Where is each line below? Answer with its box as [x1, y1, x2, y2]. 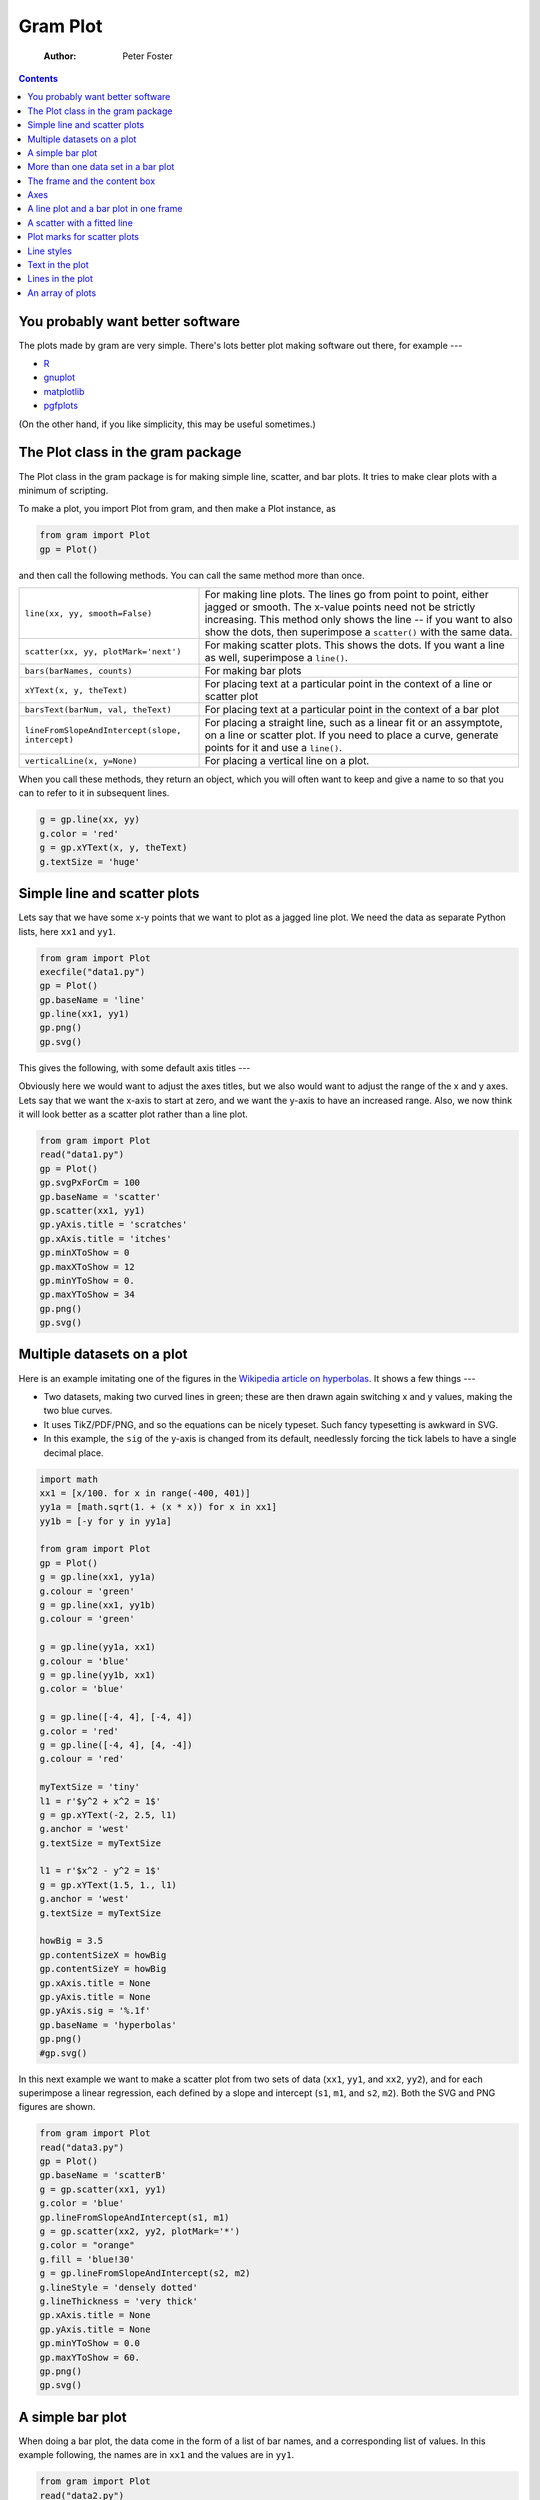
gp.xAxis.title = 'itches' [39, 1233, 172, 1244]
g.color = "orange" [39, 2240, 135, 2251]
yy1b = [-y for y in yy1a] [39, 1515, 172, 1527]
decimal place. [43, 1446, 104, 1459]
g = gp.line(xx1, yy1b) [39, 1600, 157, 1611]
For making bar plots [204, 664, 302, 678]
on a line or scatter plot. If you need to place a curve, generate [204, 728, 499, 742]
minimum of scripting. [18, 484, 109, 496]
